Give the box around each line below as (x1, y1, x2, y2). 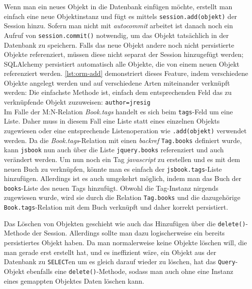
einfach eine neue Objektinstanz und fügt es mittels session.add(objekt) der (4, 11, 237, 21)
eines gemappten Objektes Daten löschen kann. (4, 275, 144, 286)
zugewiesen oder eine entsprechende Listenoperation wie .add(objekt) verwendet (4, 125, 247, 135)
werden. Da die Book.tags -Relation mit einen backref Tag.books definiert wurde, (4, 135, 242, 145)
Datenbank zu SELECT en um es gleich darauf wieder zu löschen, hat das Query (4, 256, 235, 267)
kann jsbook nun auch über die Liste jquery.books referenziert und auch (4, 144, 224, 155)
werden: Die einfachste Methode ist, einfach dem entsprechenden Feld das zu (4, 87, 232, 97)
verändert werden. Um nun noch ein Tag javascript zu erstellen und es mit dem (4, 154, 240, 164)
